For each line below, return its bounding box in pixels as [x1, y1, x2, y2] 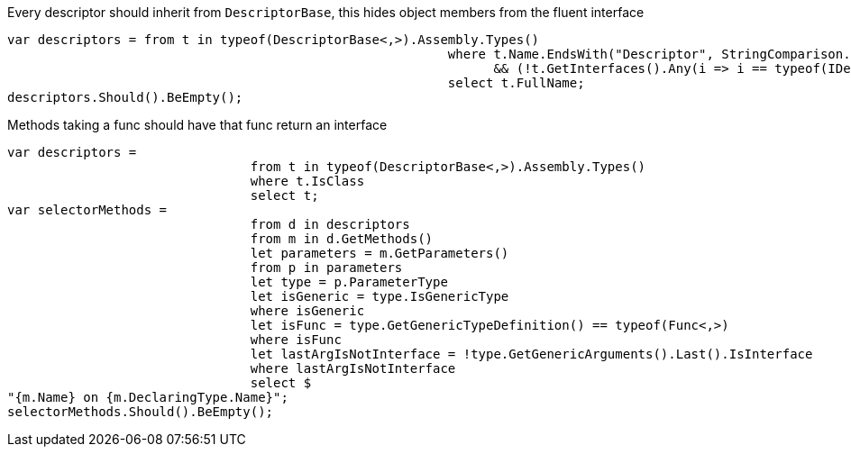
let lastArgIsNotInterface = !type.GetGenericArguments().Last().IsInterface [250, 347, 813, 361]
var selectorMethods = [7, 203, 168, 217]
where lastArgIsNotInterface [250, 361, 456, 376]
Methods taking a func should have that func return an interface [7, 117, 388, 132]
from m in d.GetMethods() [250, 232, 434, 246]
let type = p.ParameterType [250, 275, 448, 289]
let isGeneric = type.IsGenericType [250, 289, 509, 304]
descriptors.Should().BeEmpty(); [7, 90, 243, 104]
